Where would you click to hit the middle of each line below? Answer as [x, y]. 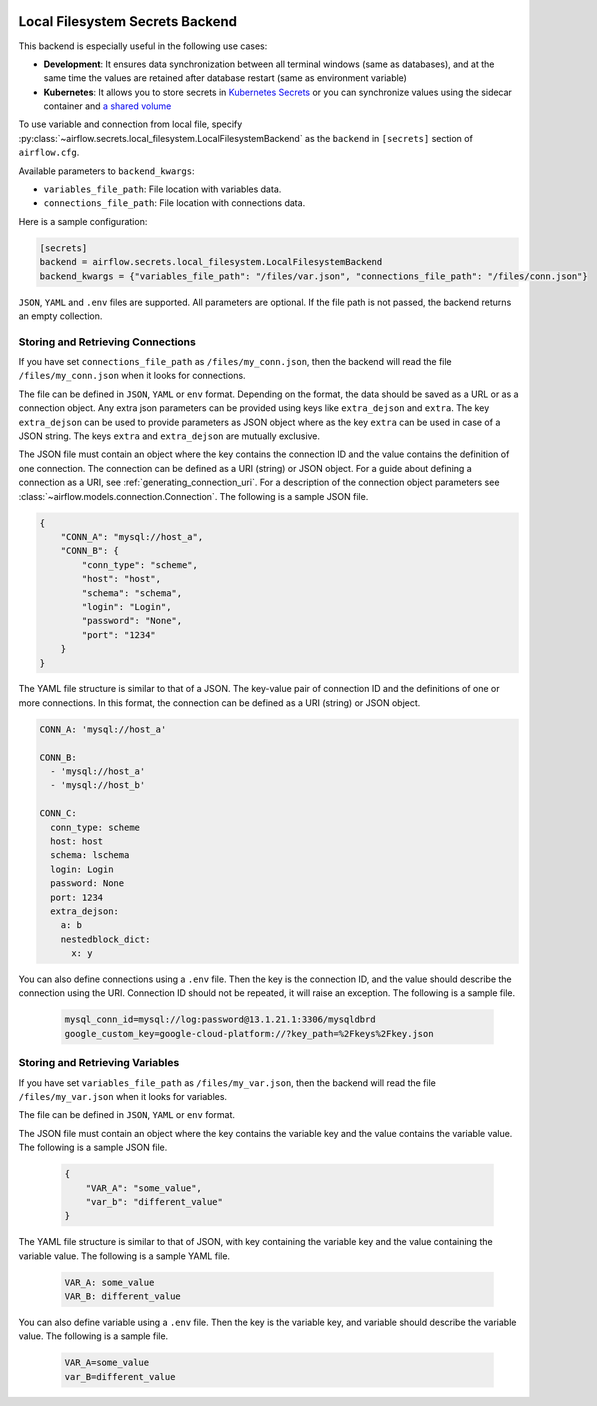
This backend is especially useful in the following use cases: [143, 46]
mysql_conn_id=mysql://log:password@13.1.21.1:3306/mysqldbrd [220, 1019]
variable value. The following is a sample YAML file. [124, 1256]
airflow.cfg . [49, 152]
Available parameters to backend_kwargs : [106, 171]
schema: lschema [90, 855]
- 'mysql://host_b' [98, 785]
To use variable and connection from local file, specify [130, 124]
